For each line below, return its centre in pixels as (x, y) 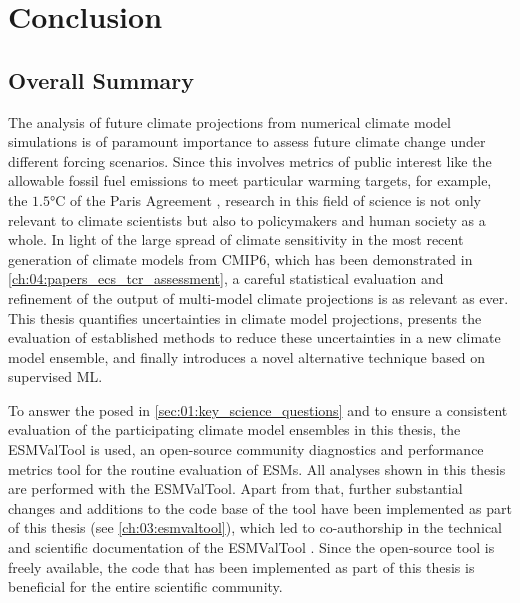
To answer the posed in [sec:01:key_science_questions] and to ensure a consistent (258, 409)
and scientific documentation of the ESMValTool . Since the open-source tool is (251, 547)
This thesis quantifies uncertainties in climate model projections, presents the (245, 317)
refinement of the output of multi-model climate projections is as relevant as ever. (258, 297)
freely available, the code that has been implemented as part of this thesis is (241, 566)
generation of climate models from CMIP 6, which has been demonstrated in (240, 258)
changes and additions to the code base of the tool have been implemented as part (260, 507)
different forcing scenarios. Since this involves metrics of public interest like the (250, 160)
